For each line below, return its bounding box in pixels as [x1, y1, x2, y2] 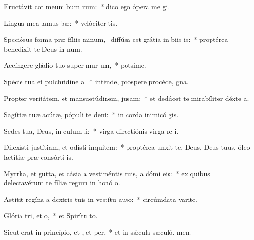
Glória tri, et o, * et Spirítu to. [4, 210, 98, 220]
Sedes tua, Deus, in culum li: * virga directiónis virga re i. [4, 125, 179, 136]
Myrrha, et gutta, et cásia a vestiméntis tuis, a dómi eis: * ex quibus [4, 168, 210, 178]
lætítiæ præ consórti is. [4, 151, 73, 161]
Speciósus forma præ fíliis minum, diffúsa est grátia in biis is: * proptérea [4, 34, 228, 44]
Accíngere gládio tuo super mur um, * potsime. [4, 60, 146, 70]
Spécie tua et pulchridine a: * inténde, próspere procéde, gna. [4, 76, 189, 86]
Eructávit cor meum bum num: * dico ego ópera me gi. [4, 1, 170, 11]
